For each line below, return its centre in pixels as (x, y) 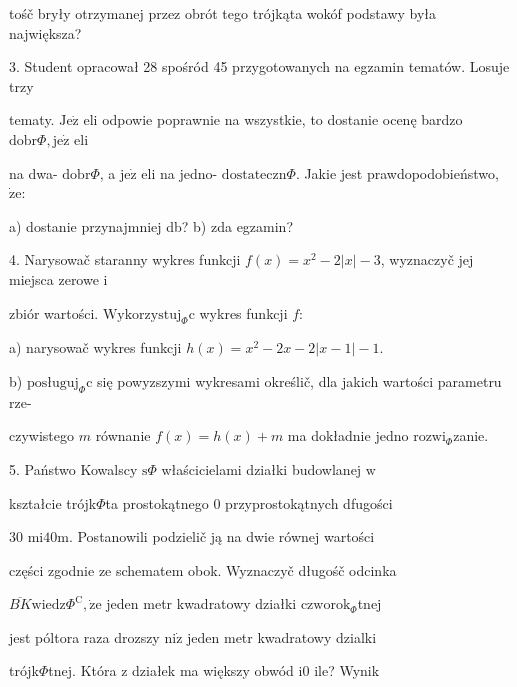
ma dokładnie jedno (348, 435)
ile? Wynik (347, 670)
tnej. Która (82, 670)
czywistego (42, 435)
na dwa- (33, 172)
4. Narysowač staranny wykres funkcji (125, 259)
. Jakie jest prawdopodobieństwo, (397, 172)
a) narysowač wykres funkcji (95, 347)
